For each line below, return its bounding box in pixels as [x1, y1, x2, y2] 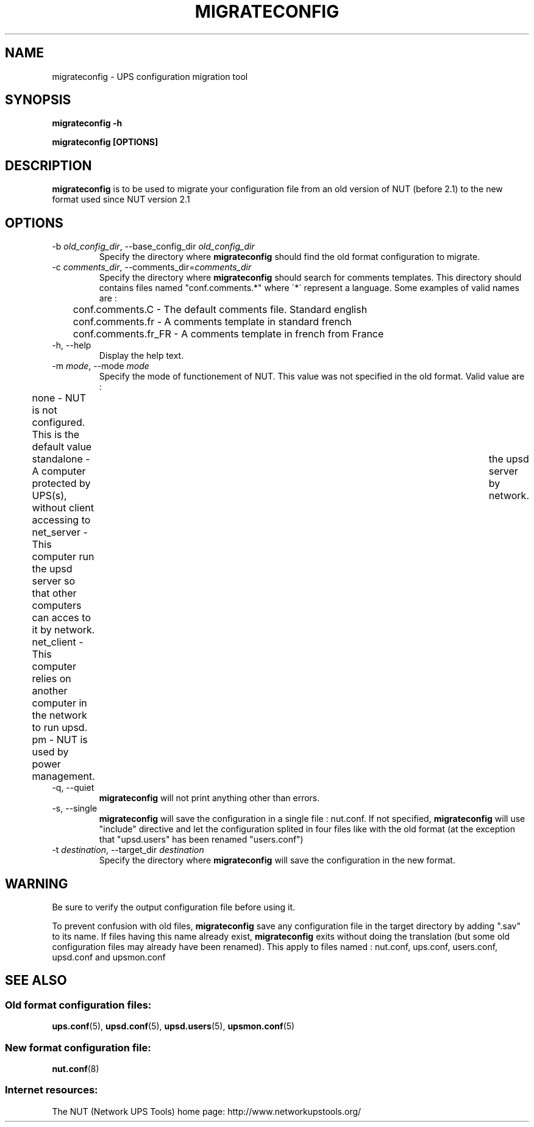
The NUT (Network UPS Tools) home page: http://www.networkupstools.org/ [52, 1106, 361, 1117]
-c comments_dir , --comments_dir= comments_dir [52, 262, 252, 273]
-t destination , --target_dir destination [52, 844, 204, 855]
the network [32, 709, 87, 722]
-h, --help [52, 340, 91, 351]
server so [32, 575, 76, 588]
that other [32, 587, 77, 600]
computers [32, 599, 82, 612]
